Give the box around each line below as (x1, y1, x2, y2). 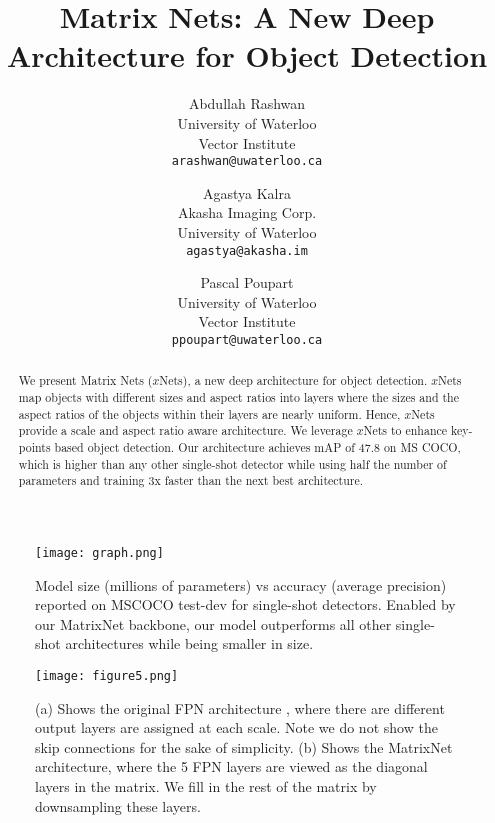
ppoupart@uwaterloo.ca (171, 332, 323, 347)
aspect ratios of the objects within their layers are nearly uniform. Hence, (18, 405, 401, 422)
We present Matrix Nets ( (18, 372, 153, 389)
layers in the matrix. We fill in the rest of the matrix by (35, 776, 377, 797)
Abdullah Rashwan (188, 93, 306, 114)
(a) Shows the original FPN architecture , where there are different (35, 697, 445, 718)
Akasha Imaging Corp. (177, 202, 317, 223)
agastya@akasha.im (186, 243, 308, 258)
